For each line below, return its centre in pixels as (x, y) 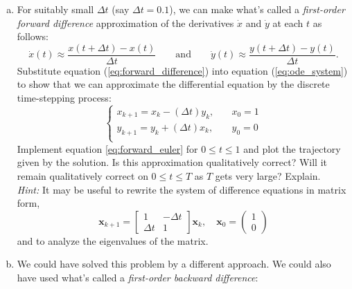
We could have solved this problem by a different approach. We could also (174, 264)
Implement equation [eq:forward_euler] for (107, 148)
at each (288, 22)
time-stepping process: (64, 98)
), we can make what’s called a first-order (257, 9)
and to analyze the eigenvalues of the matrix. (113, 240)
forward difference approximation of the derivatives (125, 22)
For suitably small (55, 9)
